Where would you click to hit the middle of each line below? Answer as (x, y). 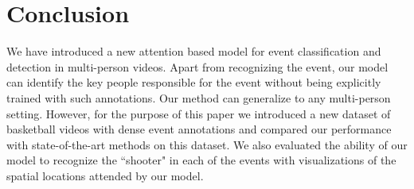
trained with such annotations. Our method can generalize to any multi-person (199, 97)
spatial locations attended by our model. (105, 175)
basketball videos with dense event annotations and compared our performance (199, 129)
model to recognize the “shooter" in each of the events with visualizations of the (201, 160)
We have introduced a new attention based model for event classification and (194, 51)
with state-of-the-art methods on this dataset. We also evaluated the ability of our (207, 144)
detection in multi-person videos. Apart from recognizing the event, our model (197, 66)
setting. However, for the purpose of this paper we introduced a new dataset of (199, 113)
